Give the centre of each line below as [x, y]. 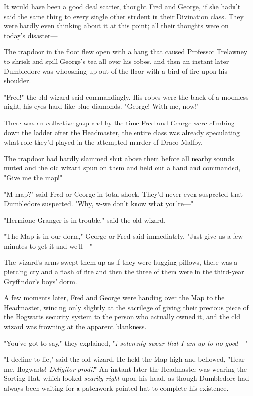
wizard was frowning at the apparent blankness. [75, 326]
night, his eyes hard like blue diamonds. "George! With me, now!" [102, 106]
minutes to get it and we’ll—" [48, 245]
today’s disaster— [31, 35]
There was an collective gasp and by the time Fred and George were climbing [119, 122]
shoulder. [18, 80]
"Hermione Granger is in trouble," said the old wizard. [85, 219]
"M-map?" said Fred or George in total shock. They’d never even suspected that [123, 194]
